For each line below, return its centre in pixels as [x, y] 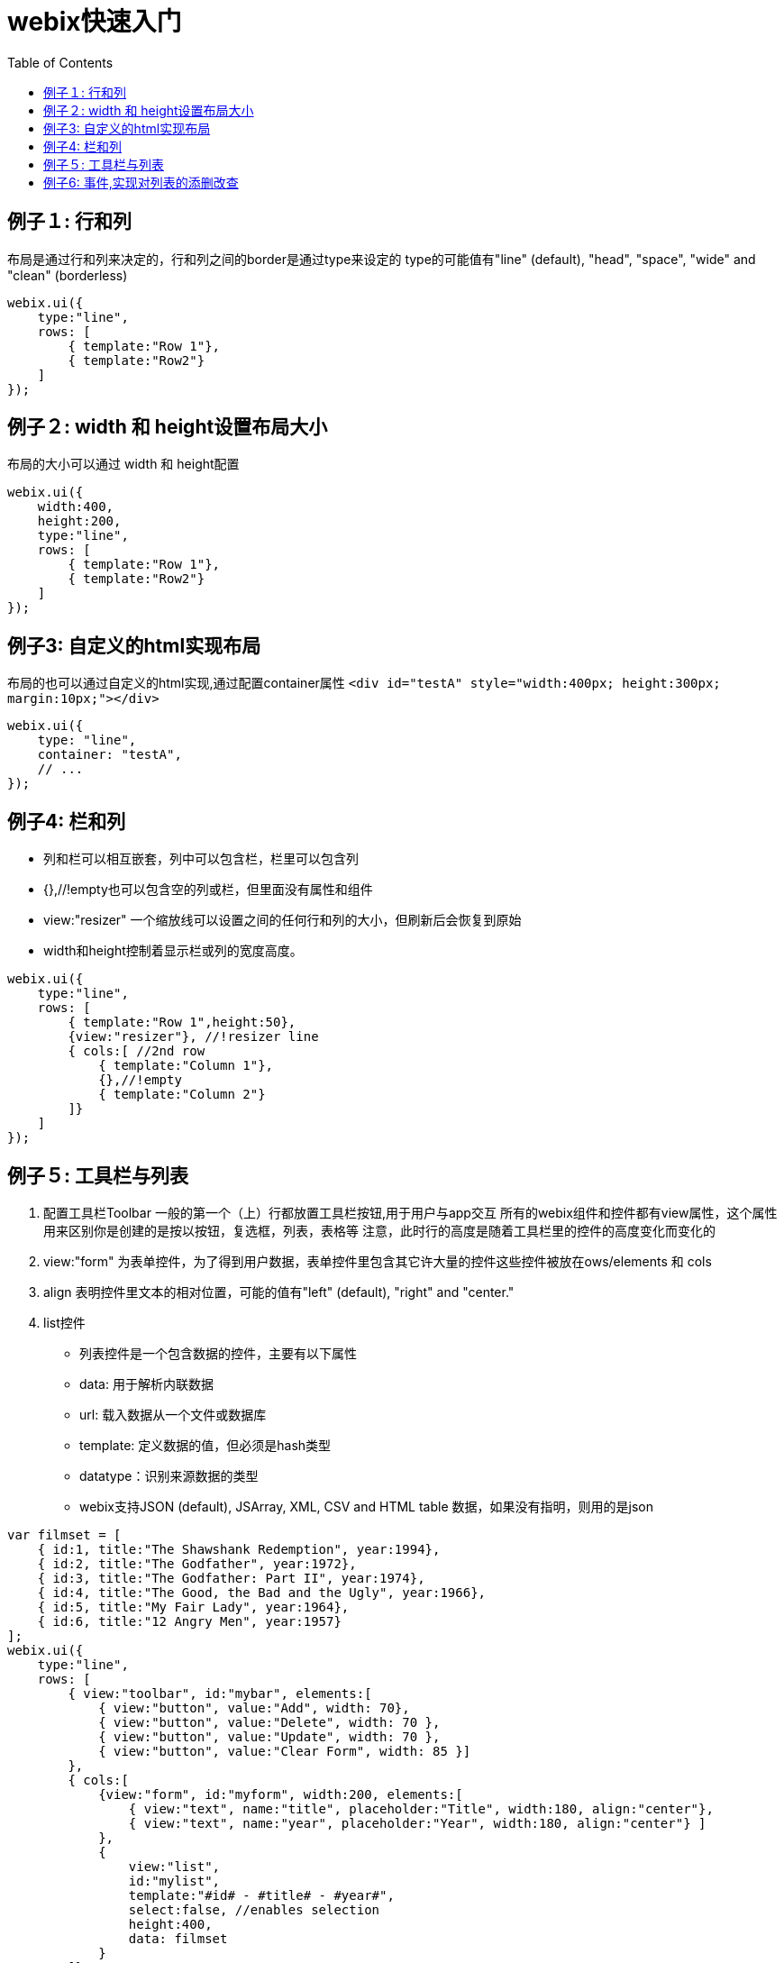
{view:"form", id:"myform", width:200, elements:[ [281, 1794]
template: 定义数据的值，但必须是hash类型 [205, 1445]
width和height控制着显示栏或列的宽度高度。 [173, 951]
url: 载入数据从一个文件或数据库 [173, 1414]
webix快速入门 [95, 22]
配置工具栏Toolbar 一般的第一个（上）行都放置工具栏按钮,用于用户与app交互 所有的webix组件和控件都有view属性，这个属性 [410, 1212]
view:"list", [174, 1866]
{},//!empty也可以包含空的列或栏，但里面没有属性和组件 [208, 890]
